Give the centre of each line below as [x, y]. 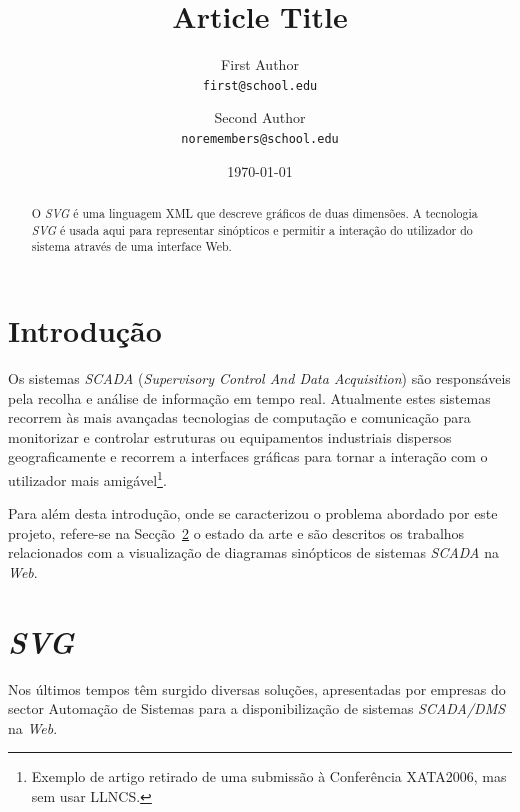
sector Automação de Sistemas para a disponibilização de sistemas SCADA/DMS [257, 708]
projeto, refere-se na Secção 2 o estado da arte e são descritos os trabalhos [236, 532]
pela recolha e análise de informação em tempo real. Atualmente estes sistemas [249, 397]
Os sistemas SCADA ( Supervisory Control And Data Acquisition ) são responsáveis [259, 377]
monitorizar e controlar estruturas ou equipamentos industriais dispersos [230, 436]
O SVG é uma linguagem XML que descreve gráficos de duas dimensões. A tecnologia [254, 213]
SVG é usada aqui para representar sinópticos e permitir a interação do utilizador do [252, 229]
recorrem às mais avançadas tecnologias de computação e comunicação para [239, 417]
